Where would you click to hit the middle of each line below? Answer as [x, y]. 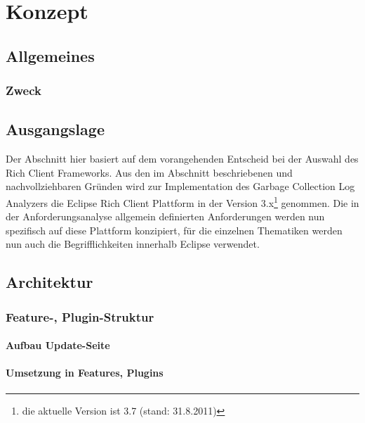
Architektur [49, 282]
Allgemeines [50, 55]
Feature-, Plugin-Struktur [80, 316]
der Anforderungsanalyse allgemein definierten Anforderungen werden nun [165, 216]
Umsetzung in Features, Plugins [85, 373]
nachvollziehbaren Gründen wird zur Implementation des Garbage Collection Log [180, 186]
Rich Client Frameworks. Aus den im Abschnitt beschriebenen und [149, 172]
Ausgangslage [55, 129]
